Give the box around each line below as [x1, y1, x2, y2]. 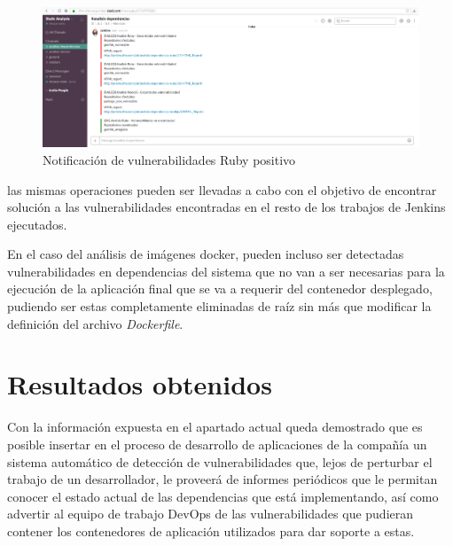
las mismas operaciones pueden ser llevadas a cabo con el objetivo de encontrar [7, 180, 437, 199]
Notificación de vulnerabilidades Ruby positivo [43, 150, 296, 168]
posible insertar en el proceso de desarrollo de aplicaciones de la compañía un [7, 434, 427, 453]
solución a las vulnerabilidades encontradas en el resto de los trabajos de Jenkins [7, 198, 446, 216]
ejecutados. [7, 214, 67, 233]
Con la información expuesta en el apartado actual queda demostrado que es [7, 417, 423, 436]
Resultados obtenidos [7, 366, 272, 402]
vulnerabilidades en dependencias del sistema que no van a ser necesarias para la [7, 261, 445, 280]
